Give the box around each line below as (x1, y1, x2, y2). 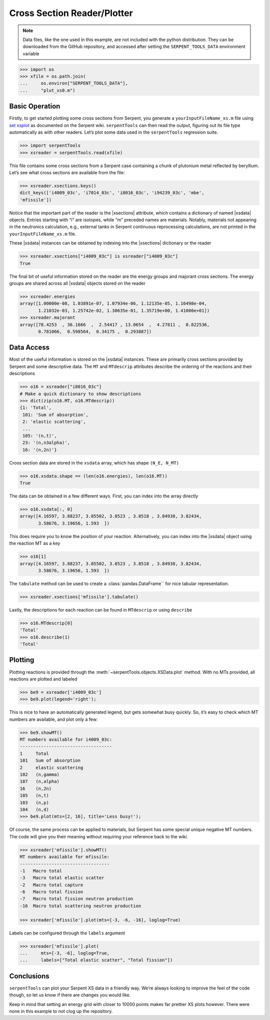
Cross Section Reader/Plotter (9, 8, 133, 19)
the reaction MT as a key (9, 541, 60, 547)
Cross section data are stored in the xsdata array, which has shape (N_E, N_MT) (9, 459, 179, 465)
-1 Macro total (19, 868, 62, 873)
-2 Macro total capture (19, 882, 83, 888)
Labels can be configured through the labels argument (9, 930, 125, 936)
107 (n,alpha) (19, 779, 60, 784)
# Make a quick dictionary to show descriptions (19, 391, 141, 396)
